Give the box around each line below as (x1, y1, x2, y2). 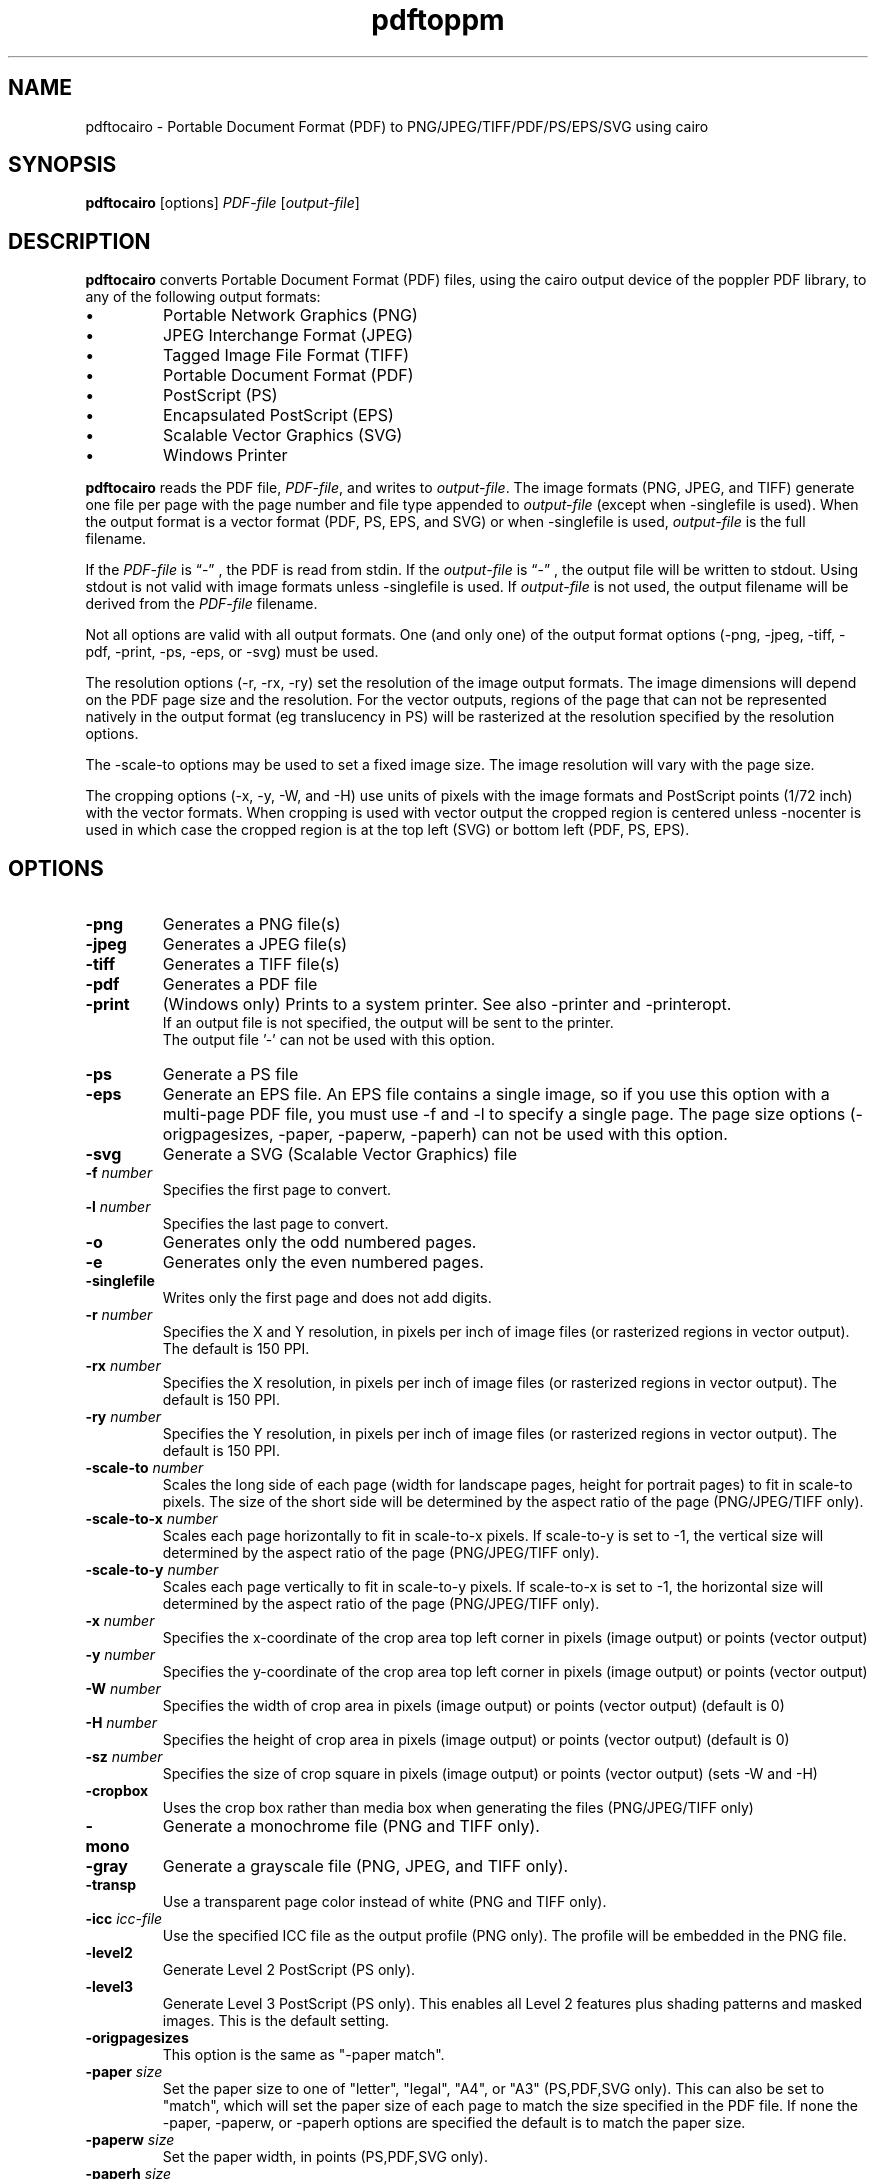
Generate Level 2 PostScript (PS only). (162, 1961, 416, 1979)
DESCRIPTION (8, 228, 151, 254)
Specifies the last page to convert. (162, 1215, 389, 1233)
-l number (85, 1198, 151, 1216)
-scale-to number (85, 1459, 204, 1477)
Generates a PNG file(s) (162, 914, 341, 935)
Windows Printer (163, 445, 288, 466)
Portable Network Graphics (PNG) (163, 305, 418, 326)
